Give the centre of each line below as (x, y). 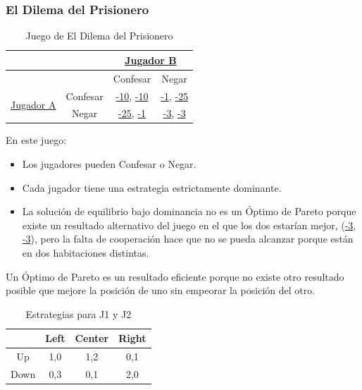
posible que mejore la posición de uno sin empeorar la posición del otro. (161, 290)
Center (92, 338)
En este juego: (36, 140)
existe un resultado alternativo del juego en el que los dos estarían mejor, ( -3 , (189, 225)
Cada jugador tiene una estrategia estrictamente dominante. (152, 187)
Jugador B (151, 60)
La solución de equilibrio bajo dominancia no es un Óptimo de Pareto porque (189, 211)
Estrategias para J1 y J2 (79, 313)
